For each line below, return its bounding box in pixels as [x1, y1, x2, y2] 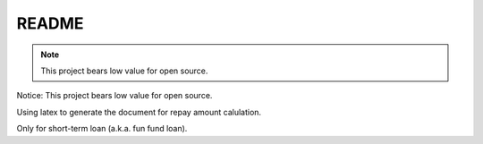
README [16, 13, 84, 33]
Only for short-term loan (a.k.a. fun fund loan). [16, 123, 188, 134]
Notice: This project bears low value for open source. [16, 90, 213, 101]
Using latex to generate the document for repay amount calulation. [16, 106, 262, 117]
